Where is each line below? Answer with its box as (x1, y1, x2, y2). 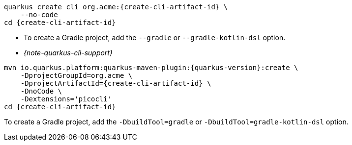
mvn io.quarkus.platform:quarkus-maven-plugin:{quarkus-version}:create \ (4, 64, 298, 72)
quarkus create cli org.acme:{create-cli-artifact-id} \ (4, 3, 228, 11)
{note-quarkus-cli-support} (24, 48, 113, 57)
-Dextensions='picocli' (20, 95, 112, 103)
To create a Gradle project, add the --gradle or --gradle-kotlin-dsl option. (24, 33, 286, 42)
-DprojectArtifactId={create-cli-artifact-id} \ (20, 79, 211, 87)
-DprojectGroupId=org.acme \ (20, 72, 133, 79)
